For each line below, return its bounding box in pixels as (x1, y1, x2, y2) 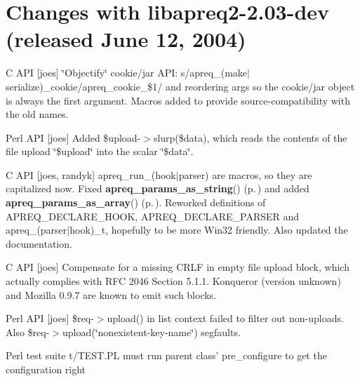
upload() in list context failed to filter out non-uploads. (107, 311, 344, 326)
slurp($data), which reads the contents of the (153, 130, 347, 145)
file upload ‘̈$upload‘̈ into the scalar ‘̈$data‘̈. (6, 144, 194, 159)
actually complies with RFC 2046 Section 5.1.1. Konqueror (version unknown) (6, 274, 341, 288)
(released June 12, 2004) (6, 25, 246, 53)
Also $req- (6, 324, 50, 339)
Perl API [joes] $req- (6, 311, 94, 326)
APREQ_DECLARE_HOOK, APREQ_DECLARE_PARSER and (6, 208, 300, 223)
